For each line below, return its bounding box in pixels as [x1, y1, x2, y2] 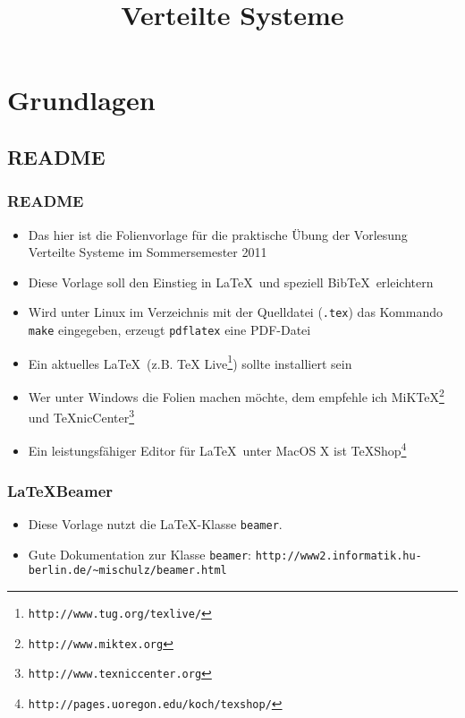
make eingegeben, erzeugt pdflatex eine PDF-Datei [28, 321, 311, 338]
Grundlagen [7, 81, 156, 118]
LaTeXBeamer [7, 479, 114, 501]
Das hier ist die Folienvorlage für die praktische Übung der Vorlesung [28, 225, 408, 244]
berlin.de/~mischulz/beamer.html [28, 564, 227, 577]
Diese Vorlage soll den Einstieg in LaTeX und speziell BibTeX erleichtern [28, 272, 434, 291]
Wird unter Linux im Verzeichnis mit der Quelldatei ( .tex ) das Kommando [28, 303, 443, 321]
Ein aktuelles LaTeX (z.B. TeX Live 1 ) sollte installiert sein [28, 351, 352, 372]
